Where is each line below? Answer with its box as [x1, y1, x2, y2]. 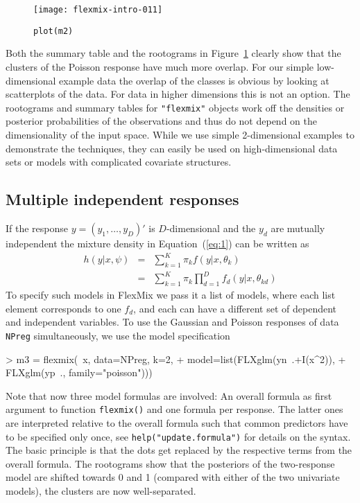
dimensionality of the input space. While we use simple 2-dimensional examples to [6, 127, 354, 141]
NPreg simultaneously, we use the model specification [6, 328, 230, 342]
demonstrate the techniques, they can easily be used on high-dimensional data [6, 141, 338, 155]
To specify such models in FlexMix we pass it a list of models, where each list [6, 288, 336, 302]
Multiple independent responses [6, 188, 239, 210]
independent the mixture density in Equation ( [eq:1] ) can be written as [6, 236, 309, 250]
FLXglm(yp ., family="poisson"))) [6, 365, 153, 380]
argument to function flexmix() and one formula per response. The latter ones [6, 402, 343, 416]
